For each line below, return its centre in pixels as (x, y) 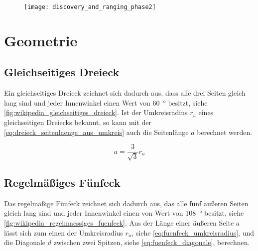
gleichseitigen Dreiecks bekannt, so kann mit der (78, 122)
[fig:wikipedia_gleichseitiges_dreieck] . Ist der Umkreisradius (96, 112)
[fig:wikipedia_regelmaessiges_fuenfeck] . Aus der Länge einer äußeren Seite (119, 223)
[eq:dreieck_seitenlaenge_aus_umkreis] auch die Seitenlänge (96, 132)
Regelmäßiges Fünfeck (62, 183)
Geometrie (41, 40)
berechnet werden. (225, 132)
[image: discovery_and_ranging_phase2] (90, 7)
